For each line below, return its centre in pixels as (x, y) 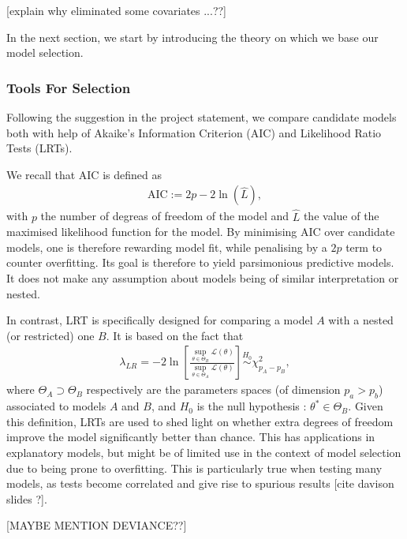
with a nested (361, 320)
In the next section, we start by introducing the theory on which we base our (192, 37)
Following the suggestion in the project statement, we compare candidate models (202, 117)
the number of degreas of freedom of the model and (165, 216)
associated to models (56, 406)
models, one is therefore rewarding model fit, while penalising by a (167, 247)
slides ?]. (27, 498)
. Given (366, 406)
